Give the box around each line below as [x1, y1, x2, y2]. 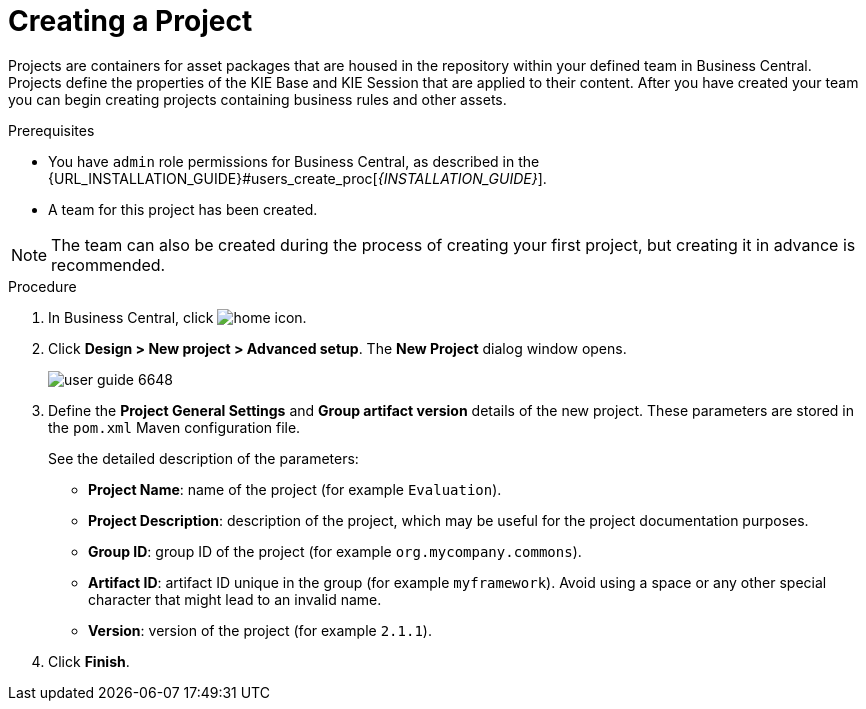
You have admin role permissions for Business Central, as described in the [48, 152, 540, 170]
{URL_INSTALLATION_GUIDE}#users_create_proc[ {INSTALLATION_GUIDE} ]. [48, 169, 547, 187]
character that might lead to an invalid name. [88, 590, 382, 608]
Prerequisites [8, 121, 95, 139]
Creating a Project [8, 4, 253, 38]
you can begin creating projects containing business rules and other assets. [8, 90, 507, 108]
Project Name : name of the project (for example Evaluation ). [88, 480, 502, 498]
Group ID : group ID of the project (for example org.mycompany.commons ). [88, 542, 582, 560]
